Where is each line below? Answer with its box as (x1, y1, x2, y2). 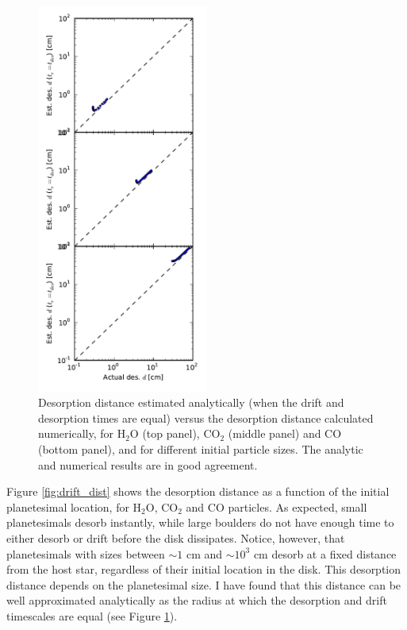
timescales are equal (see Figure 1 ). (6, 607, 178, 624)
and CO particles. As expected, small (186, 498, 367, 515)
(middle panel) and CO (228, 425, 342, 442)
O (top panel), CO (129, 425, 221, 442)
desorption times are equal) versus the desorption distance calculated (38, 409, 374, 426)
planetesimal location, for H (6, 498, 142, 515)
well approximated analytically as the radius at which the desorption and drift (6, 592, 387, 609)
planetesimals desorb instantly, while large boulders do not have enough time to (6, 514, 394, 531)
